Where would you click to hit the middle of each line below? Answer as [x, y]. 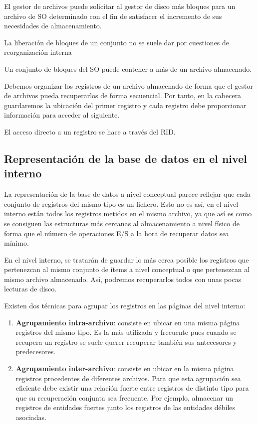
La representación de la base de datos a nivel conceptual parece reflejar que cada [128, 194]
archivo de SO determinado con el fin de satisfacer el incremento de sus [113, 16]
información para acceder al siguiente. [62, 115]
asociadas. [31, 417]
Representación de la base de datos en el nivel [126, 158]
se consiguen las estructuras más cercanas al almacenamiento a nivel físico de [122, 223]
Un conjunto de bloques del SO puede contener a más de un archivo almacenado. [128, 69]
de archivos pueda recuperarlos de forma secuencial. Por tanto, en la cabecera [123, 95]
